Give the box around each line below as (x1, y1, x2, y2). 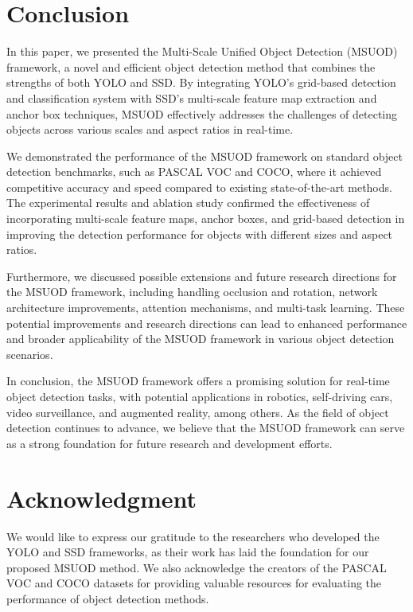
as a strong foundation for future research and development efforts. (6, 435, 333, 451)
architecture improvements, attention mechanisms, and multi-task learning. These (6, 299, 405, 316)
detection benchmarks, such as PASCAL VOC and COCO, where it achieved (6, 163, 382, 180)
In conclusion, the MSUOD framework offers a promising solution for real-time (6, 372, 390, 389)
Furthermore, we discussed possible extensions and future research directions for (6, 267, 397, 284)
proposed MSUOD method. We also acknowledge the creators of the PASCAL (6, 559, 387, 575)
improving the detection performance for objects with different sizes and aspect (6, 225, 393, 242)
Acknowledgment (6, 481, 197, 514)
